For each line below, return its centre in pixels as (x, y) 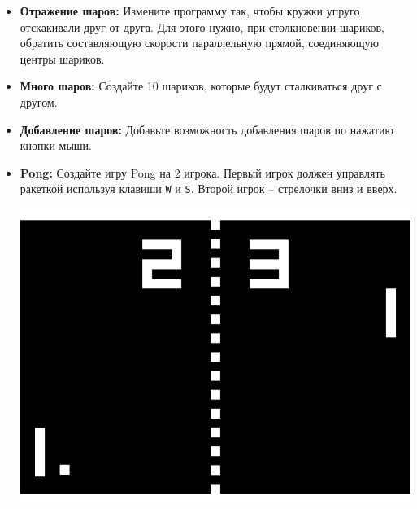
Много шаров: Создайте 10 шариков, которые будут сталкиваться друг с (201, 86)
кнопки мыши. (56, 145)
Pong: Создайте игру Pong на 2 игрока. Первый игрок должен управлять (202, 172)
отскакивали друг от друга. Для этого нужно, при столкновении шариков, (202, 26)
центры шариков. (62, 58)
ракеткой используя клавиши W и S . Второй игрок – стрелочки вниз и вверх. (208, 189)
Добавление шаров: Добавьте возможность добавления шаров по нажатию (207, 129)
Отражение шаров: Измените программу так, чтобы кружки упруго (190, 11)
